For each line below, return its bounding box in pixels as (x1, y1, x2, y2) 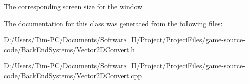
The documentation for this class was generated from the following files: (4, 18, 223, 28)
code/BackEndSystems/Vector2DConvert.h (4, 44, 135, 54)
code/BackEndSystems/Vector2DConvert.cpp (4, 70, 142, 80)
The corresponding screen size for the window (4, 1, 143, 11)
